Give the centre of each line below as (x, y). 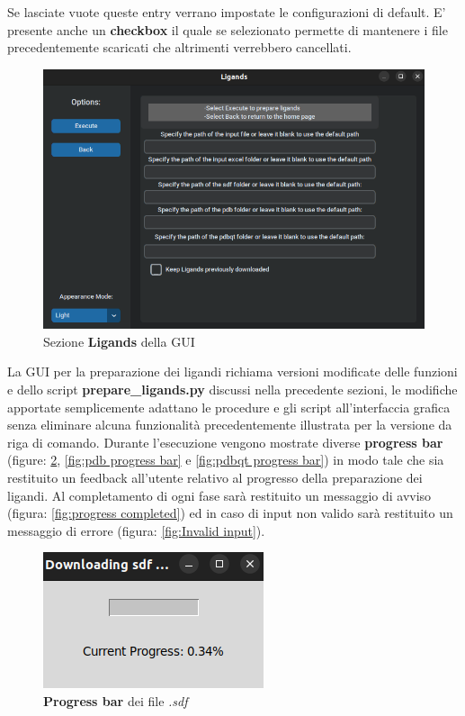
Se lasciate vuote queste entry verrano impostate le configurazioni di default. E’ (227, 12)
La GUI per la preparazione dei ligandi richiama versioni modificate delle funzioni (232, 372)
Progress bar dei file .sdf (116, 701)
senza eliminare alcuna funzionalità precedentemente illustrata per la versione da (230, 425)
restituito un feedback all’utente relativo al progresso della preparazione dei (215, 478)
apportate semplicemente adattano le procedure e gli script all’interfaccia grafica (229, 407)
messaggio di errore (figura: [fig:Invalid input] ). (136, 530)
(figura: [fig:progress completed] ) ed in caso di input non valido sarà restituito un (230, 513)
